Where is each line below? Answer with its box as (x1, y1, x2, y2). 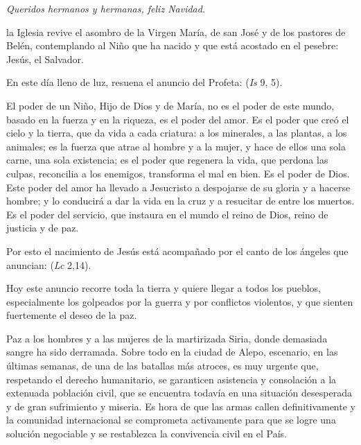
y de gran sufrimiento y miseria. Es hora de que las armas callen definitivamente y (6, 399, 355, 413)
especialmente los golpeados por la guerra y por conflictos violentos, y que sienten (6, 294, 353, 308)
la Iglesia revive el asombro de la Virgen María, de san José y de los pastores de (6, 24, 346, 39)
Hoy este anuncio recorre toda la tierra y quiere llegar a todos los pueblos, (6, 281, 322, 295)
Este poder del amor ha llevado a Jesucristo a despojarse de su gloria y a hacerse (6, 180, 351, 194)
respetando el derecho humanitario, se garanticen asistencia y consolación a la (6, 372, 337, 386)
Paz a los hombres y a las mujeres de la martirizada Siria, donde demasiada (6, 331, 328, 345)
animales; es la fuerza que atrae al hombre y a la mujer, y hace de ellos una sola (6, 139, 346, 153)
